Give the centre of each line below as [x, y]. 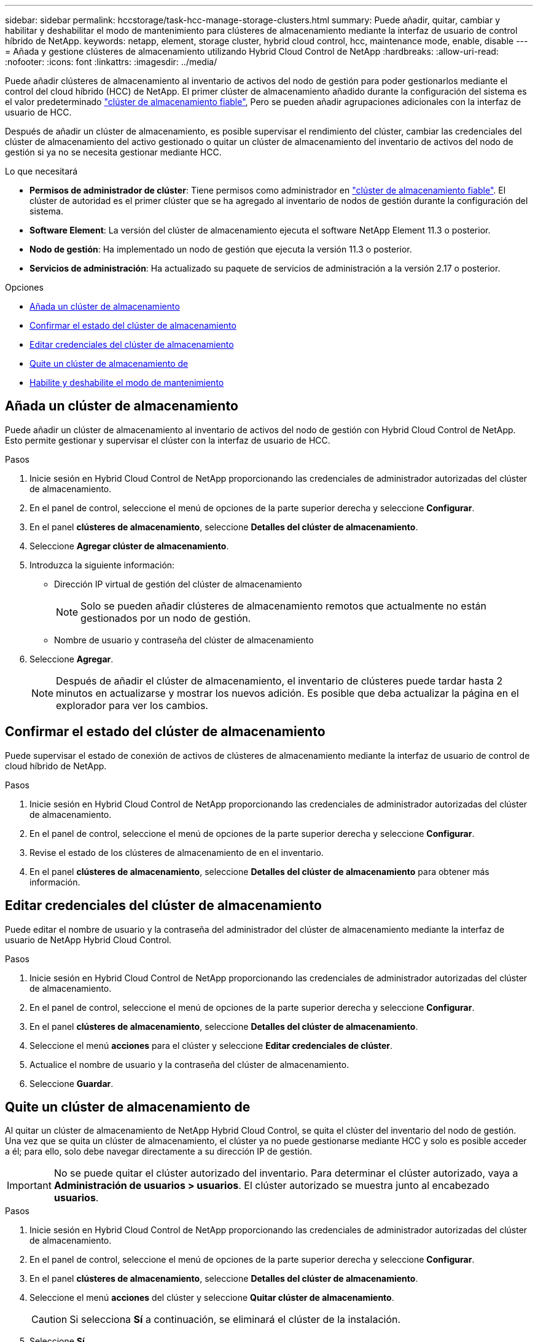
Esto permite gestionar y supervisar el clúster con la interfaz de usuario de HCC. [168, 440]
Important [29, 1186]
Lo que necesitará [41, 171]
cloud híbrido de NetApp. [56, 766]
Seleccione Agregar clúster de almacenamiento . [129, 546]
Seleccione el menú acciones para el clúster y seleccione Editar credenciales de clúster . [211, 1045]
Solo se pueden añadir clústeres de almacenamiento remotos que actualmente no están [283, 606]
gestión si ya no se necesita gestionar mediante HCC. [113, 152]
